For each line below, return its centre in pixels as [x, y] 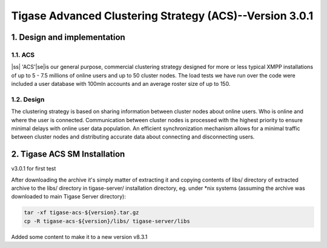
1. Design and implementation [68, 37]
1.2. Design [28, 99]
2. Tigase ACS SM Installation [68, 154]
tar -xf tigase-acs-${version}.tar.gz [81, 213]
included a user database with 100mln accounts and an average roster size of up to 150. [121, 84]
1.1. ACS [23, 54]
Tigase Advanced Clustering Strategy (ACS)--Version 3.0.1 [162, 16]
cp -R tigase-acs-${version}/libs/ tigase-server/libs [107, 221]
